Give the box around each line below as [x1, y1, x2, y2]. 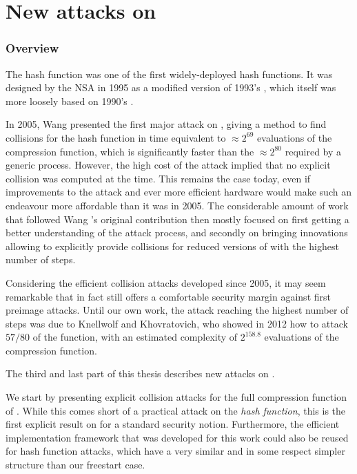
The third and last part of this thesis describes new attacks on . [6, 366, 275, 381]
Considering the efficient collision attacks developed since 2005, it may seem [6, 275, 326, 290]
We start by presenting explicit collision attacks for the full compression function [6, 390, 347, 404]
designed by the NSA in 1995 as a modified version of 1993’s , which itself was [6, 80, 336, 95]
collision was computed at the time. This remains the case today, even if [6, 171, 311, 185]
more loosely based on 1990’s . [6, 93, 134, 108]
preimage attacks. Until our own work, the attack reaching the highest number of [6, 303, 349, 317]
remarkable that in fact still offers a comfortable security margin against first [6, 289, 331, 303]
